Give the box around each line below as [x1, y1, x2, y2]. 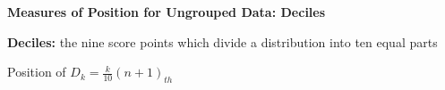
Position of [7, 62, 66, 81]
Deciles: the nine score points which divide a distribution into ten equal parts [7, 32, 438, 51]
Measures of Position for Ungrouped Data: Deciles [7, 3, 326, 20]
